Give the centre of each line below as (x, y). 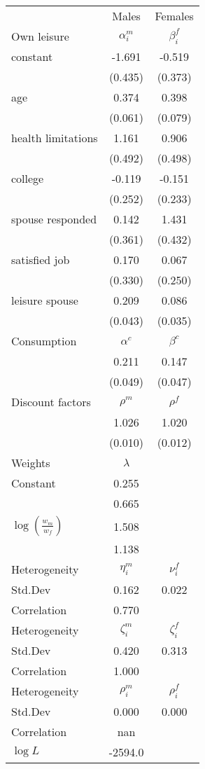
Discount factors (51, 402)
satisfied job (41, 259)
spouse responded (54, 219)
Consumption (44, 341)
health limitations (55, 138)
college (28, 178)
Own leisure (40, 36)
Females (174, 16)
